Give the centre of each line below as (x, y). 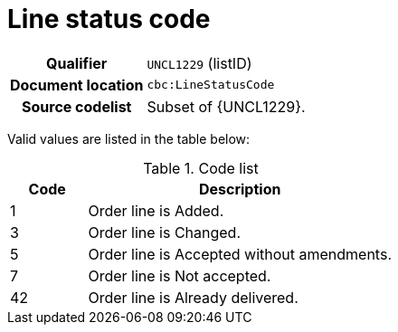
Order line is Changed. (165, 232)
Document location (77, 85)
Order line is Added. (156, 210)
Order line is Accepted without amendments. (240, 254)
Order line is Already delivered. (193, 297)
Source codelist (77, 106)
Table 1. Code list (201, 168)
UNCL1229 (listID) (199, 63)
